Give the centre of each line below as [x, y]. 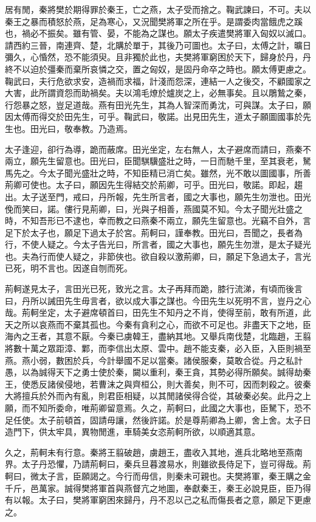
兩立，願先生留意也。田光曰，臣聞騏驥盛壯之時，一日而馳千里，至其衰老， [154, 161]
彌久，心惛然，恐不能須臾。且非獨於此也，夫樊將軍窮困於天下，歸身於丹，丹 [158, 57]
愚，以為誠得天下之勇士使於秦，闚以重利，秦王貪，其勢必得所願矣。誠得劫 [154, 372]
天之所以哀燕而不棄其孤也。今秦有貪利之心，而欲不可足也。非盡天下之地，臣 [158, 324]
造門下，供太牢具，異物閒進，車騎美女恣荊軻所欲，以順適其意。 [132, 432]
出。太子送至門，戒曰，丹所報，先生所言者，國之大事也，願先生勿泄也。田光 [158, 196]
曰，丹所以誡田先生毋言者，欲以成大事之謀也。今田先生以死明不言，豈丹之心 [158, 300]
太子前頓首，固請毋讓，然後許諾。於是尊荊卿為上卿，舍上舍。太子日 [175, 419]
